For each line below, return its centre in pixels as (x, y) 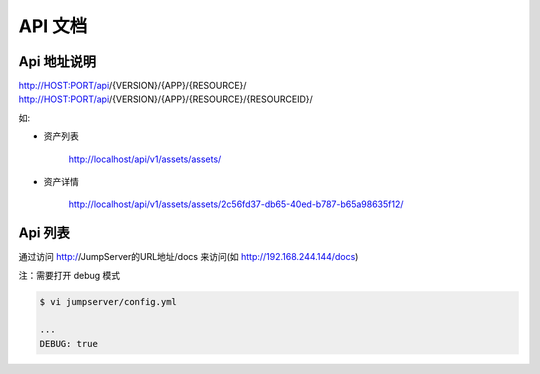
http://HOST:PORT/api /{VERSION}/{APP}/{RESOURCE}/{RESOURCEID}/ (166, 99)
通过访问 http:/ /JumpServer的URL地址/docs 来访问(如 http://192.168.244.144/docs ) (188, 257)
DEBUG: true (69, 343)
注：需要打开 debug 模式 (69, 275)
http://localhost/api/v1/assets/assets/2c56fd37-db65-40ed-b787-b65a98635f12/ (236, 204)
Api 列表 (44, 233)
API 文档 (53, 26)
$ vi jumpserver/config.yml (108, 301)
